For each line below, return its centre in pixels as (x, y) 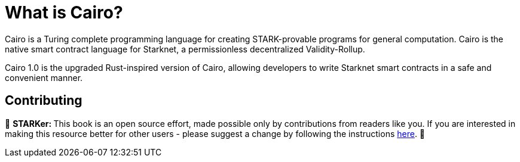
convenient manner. (44, 77)
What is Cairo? (64, 13)
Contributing (44, 101)
